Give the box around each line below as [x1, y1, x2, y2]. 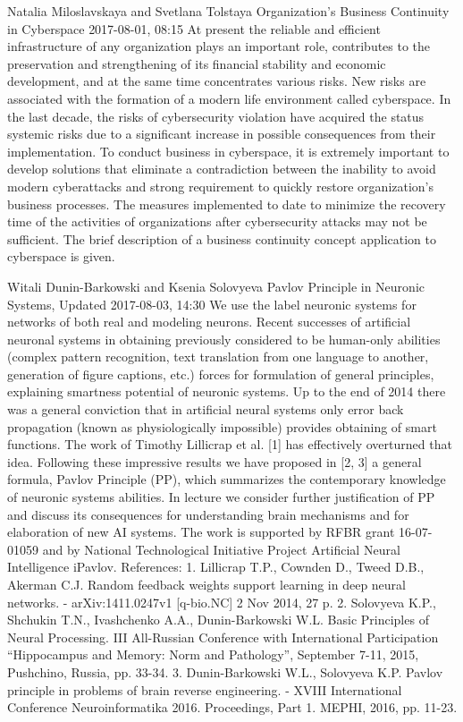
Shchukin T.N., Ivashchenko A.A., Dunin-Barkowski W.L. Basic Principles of [7, 610, 429, 629]
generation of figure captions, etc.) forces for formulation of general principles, [7, 364, 434, 383]
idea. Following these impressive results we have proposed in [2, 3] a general [7, 452, 422, 471]
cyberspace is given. [7, 247, 115, 266]
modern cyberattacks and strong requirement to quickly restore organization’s [7, 176, 434, 195]
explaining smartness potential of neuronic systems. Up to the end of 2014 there [7, 382, 446, 401]
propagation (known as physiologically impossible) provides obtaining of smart [7, 417, 437, 436]
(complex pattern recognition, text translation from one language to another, [7, 347, 429, 366]
